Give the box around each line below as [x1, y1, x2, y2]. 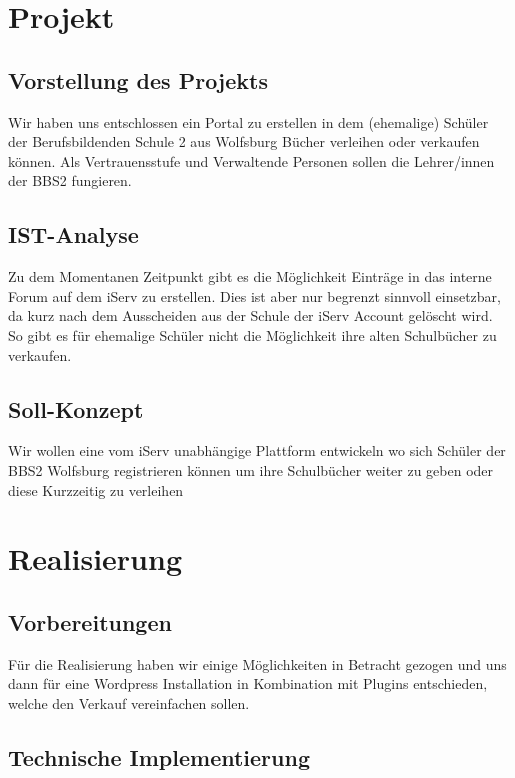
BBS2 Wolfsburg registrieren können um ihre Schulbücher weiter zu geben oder [8, 459, 494, 480]
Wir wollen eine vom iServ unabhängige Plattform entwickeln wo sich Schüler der [8, 440, 506, 461]
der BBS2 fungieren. [8, 170, 132, 191]
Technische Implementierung [8, 741, 310, 772]
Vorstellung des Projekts [8, 64, 268, 95]
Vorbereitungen [8, 606, 172, 637]
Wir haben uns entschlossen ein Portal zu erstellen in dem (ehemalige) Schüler [8, 111, 489, 132]
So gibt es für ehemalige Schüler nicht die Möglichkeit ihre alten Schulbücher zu [8, 324, 497, 345]
